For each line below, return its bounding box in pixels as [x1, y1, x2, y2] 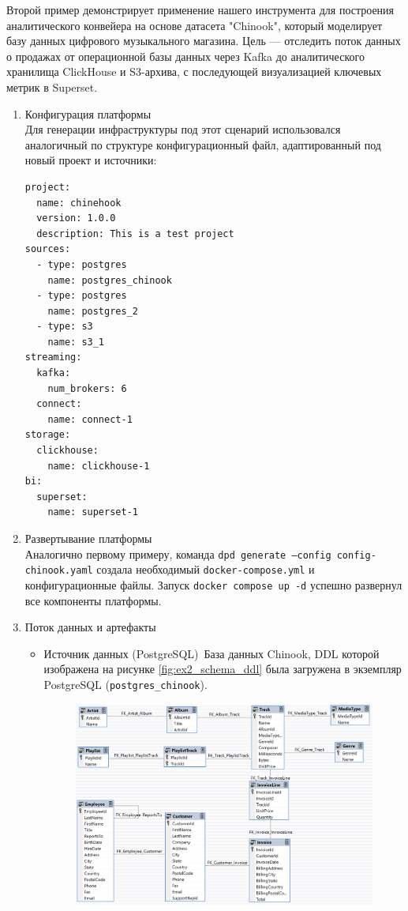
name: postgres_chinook [47, 274, 172, 286]
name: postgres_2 [47, 305, 138, 317]
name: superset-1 [47, 506, 138, 518]
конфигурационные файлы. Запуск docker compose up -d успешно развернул [24, 576, 402, 593]
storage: [24, 429, 71, 441]
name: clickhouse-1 [47, 460, 150, 472]
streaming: [24, 352, 82, 363]
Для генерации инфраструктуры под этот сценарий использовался [24, 121, 341, 137]
